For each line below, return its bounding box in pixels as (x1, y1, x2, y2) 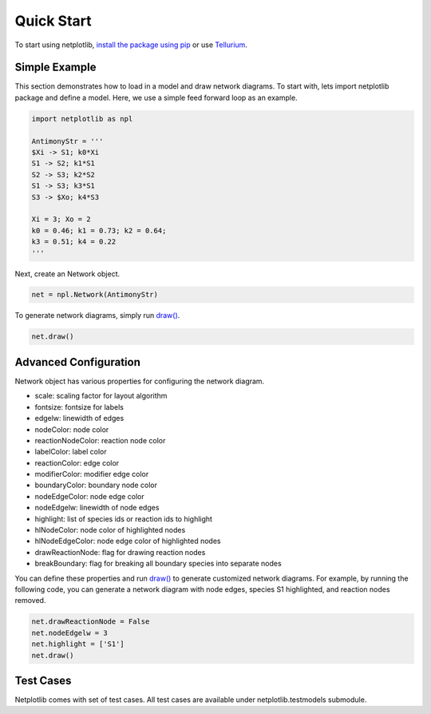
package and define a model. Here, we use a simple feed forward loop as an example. (14, 93, 299, 102)
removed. (14, 596, 46, 605)
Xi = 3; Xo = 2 (31, 215, 91, 224)
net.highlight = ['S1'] (31, 640, 125, 649)
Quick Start (14, 12, 92, 30)
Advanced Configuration (14, 355, 141, 369)
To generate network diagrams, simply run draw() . (14, 311, 180, 320)
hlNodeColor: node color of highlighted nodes (34, 526, 186, 535)
